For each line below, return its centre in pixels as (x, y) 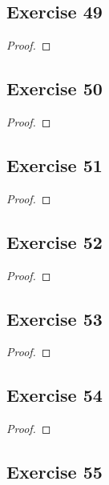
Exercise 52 (54, 241)
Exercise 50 (54, 88)
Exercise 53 (54, 318)
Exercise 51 (54, 164)
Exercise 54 (54, 395)
